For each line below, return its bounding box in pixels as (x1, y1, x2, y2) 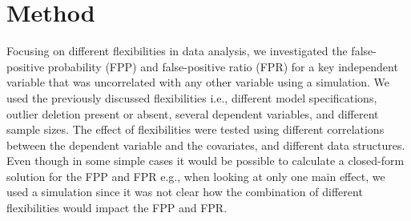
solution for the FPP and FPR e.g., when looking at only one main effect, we (6, 167, 385, 184)
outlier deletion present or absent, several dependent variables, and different (6, 105, 379, 122)
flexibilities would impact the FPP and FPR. (6, 199, 228, 216)
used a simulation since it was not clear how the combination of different (6, 183, 363, 200)
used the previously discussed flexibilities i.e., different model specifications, (6, 89, 377, 106)
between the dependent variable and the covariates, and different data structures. (6, 136, 405, 153)
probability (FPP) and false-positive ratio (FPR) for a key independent (47, 58, 398, 74)
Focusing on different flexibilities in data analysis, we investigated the (6, 42, 348, 59)
